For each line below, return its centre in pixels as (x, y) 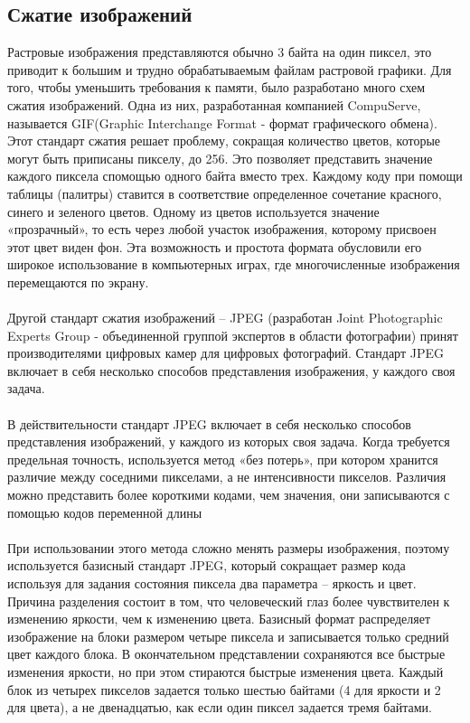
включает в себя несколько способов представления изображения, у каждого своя (231, 370)
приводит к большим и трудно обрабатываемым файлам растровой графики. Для (230, 69)
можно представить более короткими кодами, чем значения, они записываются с (229, 495)
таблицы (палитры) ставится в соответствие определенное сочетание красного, (225, 193)
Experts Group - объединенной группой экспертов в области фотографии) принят (233, 335)
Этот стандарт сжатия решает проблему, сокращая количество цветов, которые (224, 141)
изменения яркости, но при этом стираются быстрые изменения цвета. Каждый (226, 671)
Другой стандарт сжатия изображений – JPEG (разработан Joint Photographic (225, 318)
